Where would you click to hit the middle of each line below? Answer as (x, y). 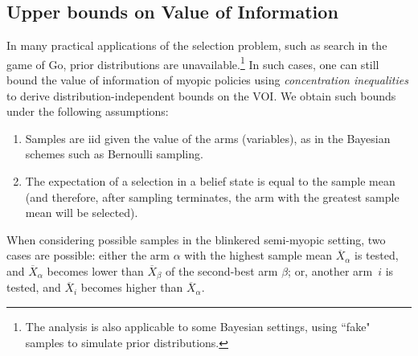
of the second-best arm (222, 270)
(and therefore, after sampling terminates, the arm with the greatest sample (212, 196)
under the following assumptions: (88, 111)
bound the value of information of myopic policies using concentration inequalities (207, 80)
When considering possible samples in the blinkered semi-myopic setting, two (196, 239)
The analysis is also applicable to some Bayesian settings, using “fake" (198, 327)
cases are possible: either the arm (88, 255)
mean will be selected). (82, 213)
